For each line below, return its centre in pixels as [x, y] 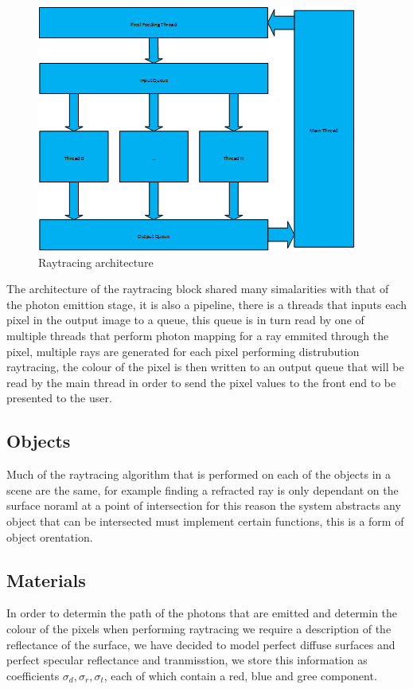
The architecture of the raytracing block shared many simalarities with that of [198, 289]
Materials [46, 579]
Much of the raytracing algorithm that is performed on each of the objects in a [199, 474]
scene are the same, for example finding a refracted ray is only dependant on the [203, 489]
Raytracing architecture [96, 262]
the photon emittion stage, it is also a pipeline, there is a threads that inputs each [206, 304]
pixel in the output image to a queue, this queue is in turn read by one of [185, 320]
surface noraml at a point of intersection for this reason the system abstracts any [204, 505]
